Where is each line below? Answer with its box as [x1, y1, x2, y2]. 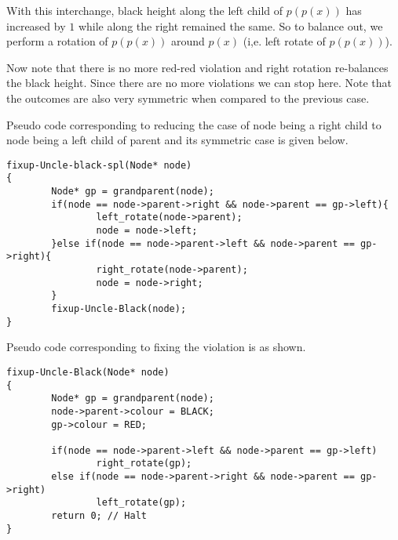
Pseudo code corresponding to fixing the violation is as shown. [6, 339, 306, 355]
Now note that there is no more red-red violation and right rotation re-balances [6, 59, 389, 75]
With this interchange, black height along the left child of [6, 2, 283, 18]
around [171, 33, 205, 49]
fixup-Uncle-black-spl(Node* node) [6, 159, 192, 171]
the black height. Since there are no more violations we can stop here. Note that [6, 74, 393, 91]
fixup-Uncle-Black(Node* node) [6, 366, 170, 378]
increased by [6, 17, 66, 34]
